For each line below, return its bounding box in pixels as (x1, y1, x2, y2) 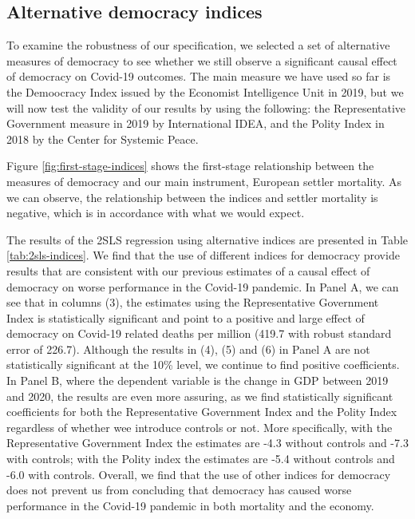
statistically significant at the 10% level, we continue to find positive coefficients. (6, 356, 400, 373)
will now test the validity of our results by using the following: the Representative (6, 99, 406, 116)
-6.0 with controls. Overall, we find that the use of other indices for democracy (6, 466, 391, 482)
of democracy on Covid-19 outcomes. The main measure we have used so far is (6, 68, 391, 85)
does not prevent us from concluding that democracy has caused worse (6, 481, 352, 498)
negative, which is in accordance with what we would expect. (6, 204, 305, 221)
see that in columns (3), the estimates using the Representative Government (6, 294, 379, 311)
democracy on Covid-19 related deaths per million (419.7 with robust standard (6, 325, 392, 342)
